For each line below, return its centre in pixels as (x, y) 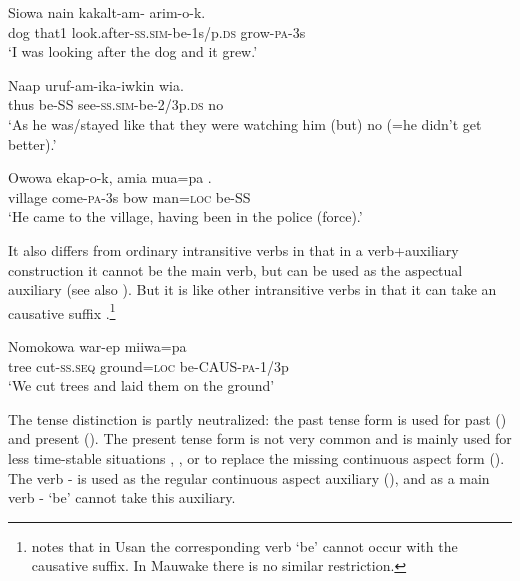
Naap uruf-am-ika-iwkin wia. (96, 84)
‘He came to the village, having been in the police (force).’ (185, 216)
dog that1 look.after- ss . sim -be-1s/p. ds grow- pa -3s (157, 31)
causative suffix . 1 (62, 311)
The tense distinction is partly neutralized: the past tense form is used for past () (257, 418)
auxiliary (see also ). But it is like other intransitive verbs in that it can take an (252, 289)
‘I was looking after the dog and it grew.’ (133, 51)
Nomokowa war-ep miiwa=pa (97, 345)
